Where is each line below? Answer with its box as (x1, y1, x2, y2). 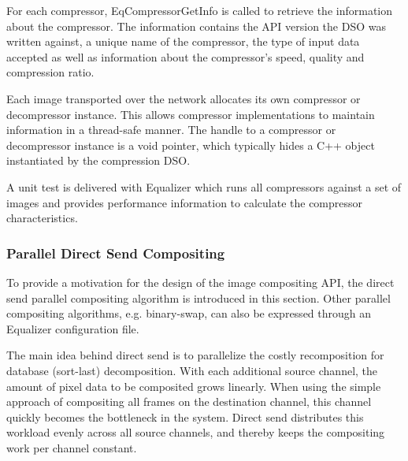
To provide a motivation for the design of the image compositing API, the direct (6, 273, 395, 290)
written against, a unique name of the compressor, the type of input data (6, 33, 360, 50)
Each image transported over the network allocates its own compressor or (6, 90, 361, 106)
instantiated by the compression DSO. (6, 152, 191, 169)
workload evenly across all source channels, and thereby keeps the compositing (6, 424, 385, 441)
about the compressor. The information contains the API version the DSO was (6, 17, 386, 34)
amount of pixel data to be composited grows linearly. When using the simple (6, 377, 381, 394)
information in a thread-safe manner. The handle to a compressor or (6, 121, 336, 138)
